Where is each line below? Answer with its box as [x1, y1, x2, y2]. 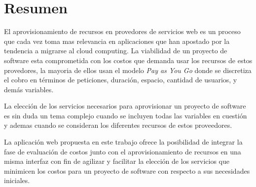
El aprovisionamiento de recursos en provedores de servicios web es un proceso [4, 26, 241, 37]
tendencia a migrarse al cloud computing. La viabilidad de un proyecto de [4, 45, 227, 56]
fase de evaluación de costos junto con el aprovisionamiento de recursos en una [4, 146, 241, 156]
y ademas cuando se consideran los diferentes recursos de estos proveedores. [4, 120, 232, 130]
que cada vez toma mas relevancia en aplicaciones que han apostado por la [4, 36, 230, 46]
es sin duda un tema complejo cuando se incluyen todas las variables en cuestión [4, 110, 247, 120]
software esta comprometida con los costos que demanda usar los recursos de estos [4, 55, 253, 65]
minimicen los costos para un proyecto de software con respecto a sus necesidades [4, 165, 250, 176]
